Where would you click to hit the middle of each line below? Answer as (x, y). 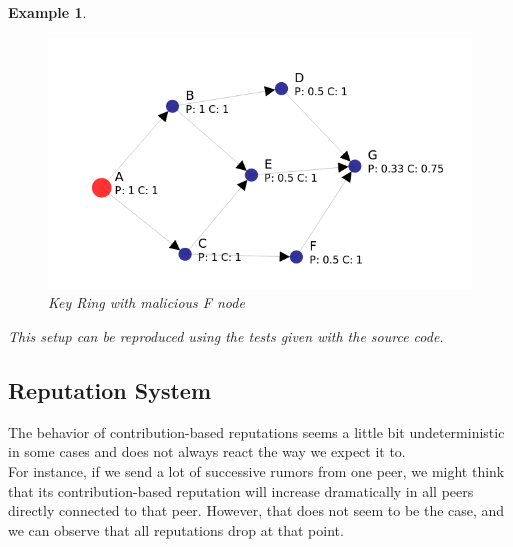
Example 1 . (47, 12)
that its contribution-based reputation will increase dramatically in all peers (241, 490)
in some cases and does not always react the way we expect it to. (207, 451)
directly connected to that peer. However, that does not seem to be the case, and (256, 510)
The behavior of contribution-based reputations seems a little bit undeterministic (256, 431)
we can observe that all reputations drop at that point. (176, 529)
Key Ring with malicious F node (146, 302)
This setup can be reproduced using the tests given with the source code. (226, 336)
